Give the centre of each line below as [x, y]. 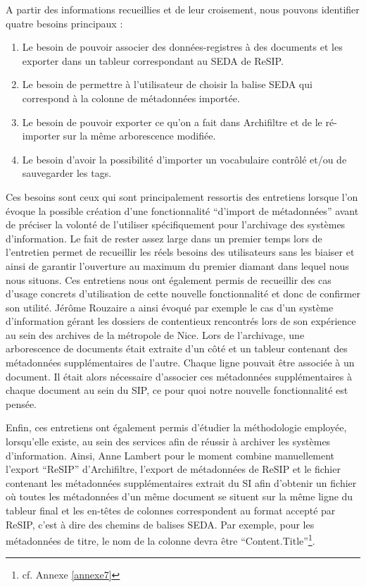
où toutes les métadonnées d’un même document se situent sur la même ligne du [179, 496]
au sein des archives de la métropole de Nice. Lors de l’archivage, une [155, 334]
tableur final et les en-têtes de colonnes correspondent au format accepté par [171, 510]
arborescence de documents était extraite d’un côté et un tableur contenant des [177, 348]
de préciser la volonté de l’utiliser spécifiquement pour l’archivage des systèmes [176, 224]
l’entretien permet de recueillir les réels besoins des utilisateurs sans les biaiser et [180, 252]
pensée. [21, 403]
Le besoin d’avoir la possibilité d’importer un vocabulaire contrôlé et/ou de [184, 159]
